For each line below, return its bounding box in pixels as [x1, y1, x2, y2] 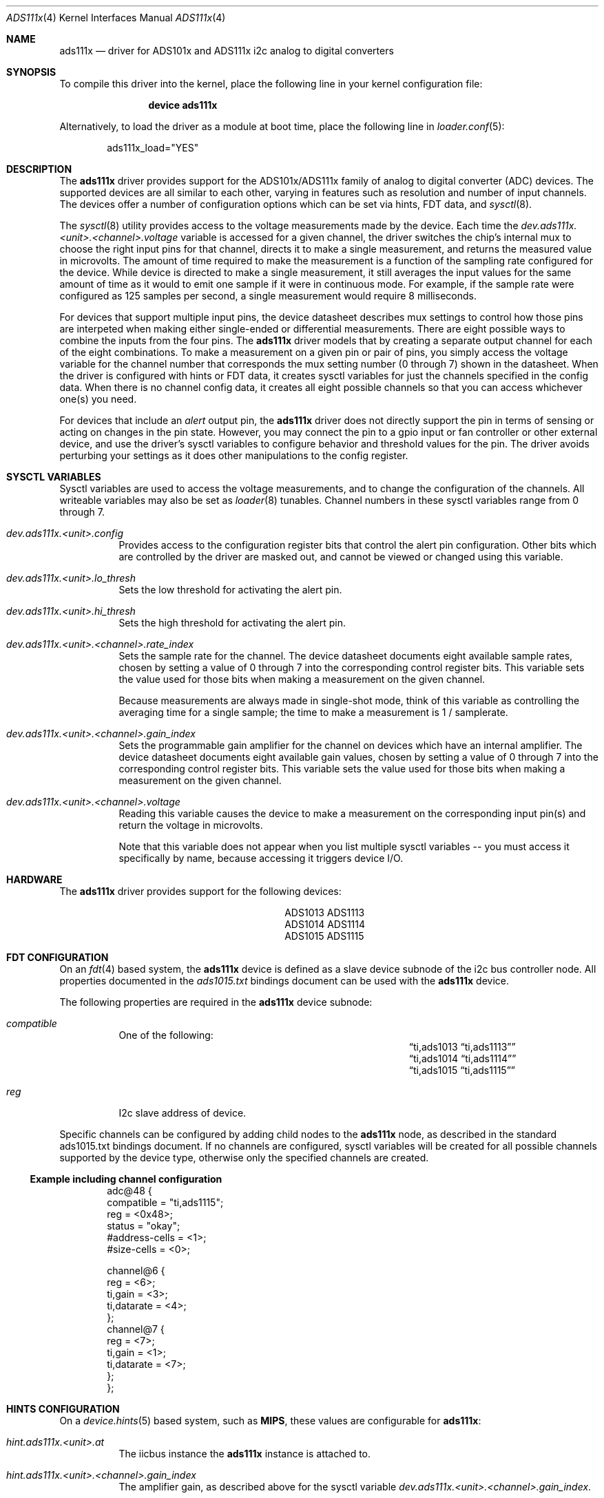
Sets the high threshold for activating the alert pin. [118, 617, 346, 629]
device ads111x [148, 99, 218, 111]
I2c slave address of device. [118, 1107, 247, 1119]
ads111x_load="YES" [107, 142, 199, 154]
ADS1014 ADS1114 [284, 918, 366, 930]
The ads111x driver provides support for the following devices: [59, 885, 342, 897]
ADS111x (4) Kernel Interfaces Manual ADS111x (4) [6, 12, 226, 23]
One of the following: [118, 1029, 214, 1041]
